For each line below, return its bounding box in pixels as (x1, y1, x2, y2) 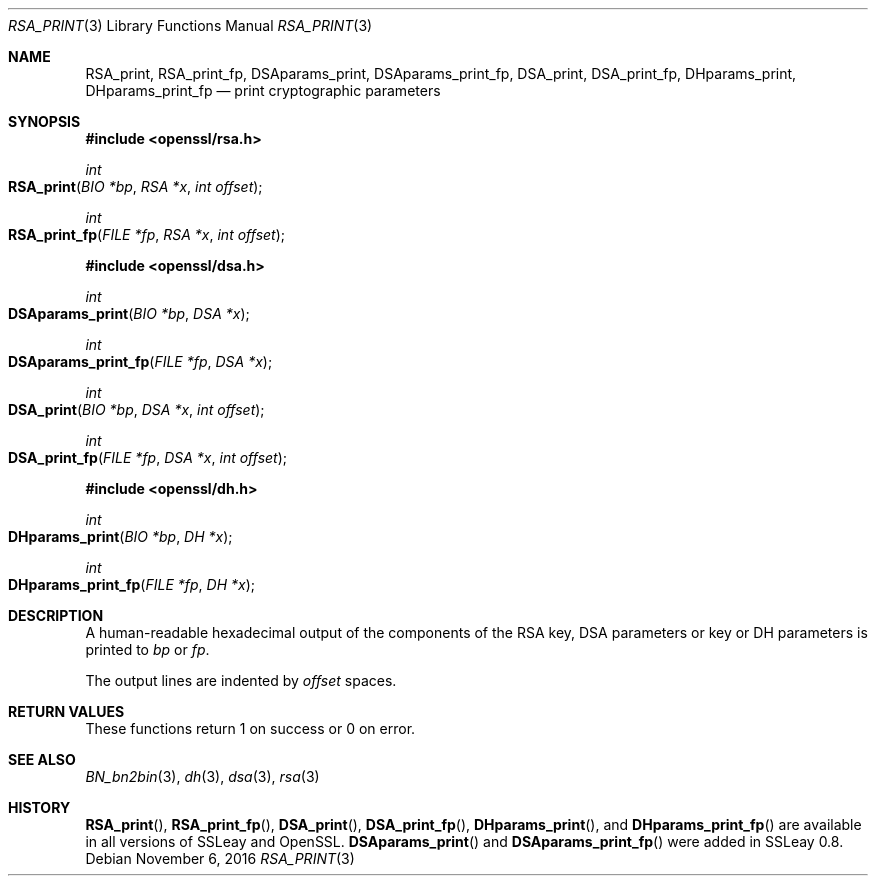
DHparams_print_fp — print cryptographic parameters (85, 82, 441, 99)
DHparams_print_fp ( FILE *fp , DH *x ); (8, 576, 256, 593)
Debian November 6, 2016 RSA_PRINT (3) (85, 850, 355, 867)
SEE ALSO (8, 751, 76, 768)
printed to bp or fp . (85, 641, 210, 658)
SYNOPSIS (8, 113, 81, 130)
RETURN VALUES (8, 703, 125, 720)
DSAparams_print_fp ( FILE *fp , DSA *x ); (8, 353, 273, 370)
